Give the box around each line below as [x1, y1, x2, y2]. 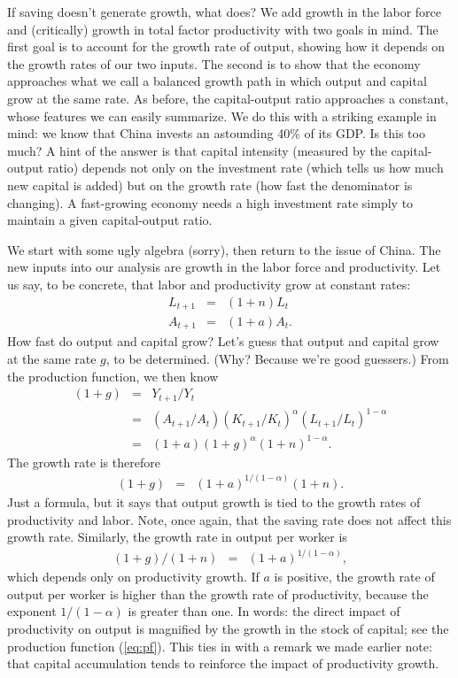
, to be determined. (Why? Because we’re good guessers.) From [105, 350, 449, 368]
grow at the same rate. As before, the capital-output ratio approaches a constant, [7, 89, 449, 107]
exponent [7, 602, 57, 620]
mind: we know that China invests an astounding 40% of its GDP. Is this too [7, 124, 425, 143]
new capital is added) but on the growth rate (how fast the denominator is [7, 175, 413, 194]
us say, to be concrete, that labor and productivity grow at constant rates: [7, 274, 411, 293]
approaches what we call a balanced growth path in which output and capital [7, 72, 427, 90]
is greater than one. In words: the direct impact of [128, 602, 400, 620]
